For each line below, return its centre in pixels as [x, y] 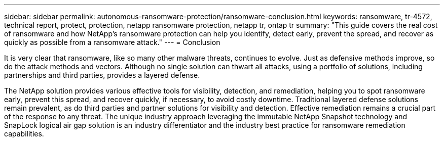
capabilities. [24, 134]
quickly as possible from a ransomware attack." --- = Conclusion [112, 42]
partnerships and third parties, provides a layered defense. [102, 75]
